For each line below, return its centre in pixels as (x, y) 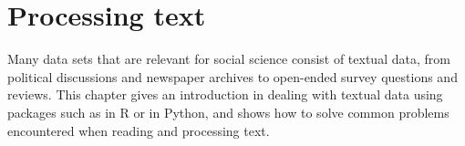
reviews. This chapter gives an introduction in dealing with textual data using (225, 94)
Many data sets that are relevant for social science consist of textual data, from (229, 59)
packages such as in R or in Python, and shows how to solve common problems (228, 112)
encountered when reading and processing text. (139, 130)
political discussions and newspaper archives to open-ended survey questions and (232, 76)
